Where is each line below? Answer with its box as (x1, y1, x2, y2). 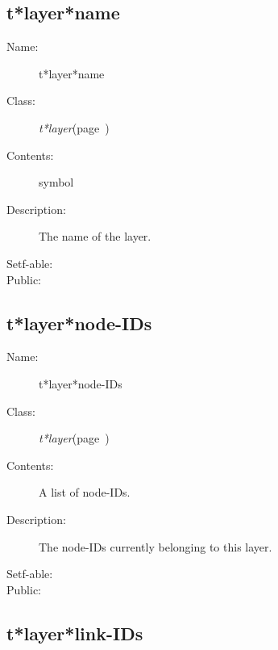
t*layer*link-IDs (6, 620, 143, 645)
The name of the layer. (39, 228, 151, 245)
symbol (39, 174, 74, 191)
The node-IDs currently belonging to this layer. (39, 538, 272, 555)
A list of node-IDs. (39, 484, 131, 501)
